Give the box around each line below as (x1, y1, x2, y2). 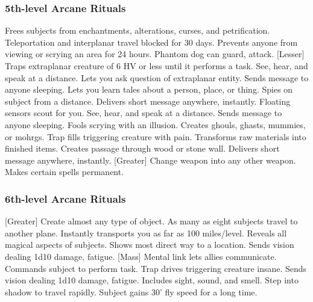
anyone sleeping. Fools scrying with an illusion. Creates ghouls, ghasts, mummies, (5, 118, 306, 131)
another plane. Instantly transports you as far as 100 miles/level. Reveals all (5, 226, 287, 239)
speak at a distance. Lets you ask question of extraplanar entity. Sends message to (5, 71, 309, 84)
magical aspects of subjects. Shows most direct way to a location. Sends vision (5, 238, 294, 251)
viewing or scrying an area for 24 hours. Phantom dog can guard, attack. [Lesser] (5, 48, 305, 60)
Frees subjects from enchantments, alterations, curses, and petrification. (5, 24, 270, 37)
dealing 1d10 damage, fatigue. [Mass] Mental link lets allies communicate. (5, 250, 277, 262)
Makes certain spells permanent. (5, 165, 124, 178)
